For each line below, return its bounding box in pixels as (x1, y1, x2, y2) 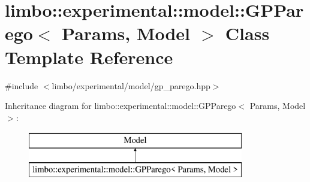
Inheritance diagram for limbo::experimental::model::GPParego (5, 99, 236, 112)
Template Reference (5, 44, 173, 69)
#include (5, 79, 38, 92)
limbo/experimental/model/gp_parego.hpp (52, 79, 210, 92)
